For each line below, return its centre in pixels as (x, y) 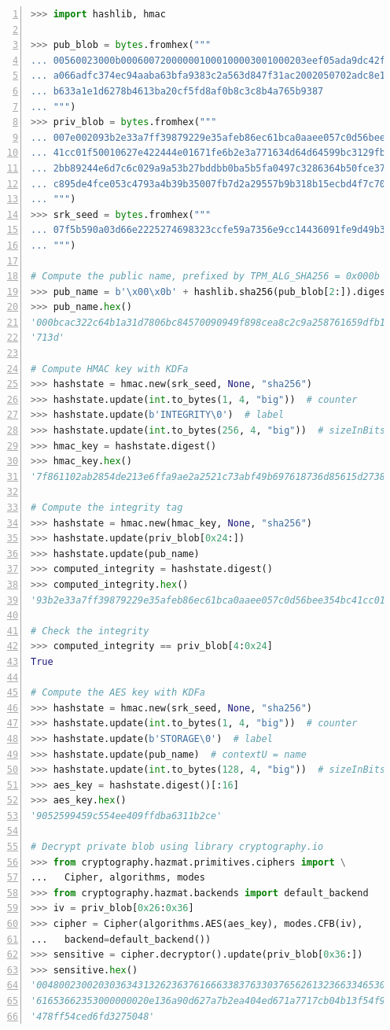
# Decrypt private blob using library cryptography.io (177, 847)
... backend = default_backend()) (121, 939)
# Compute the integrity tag (107, 508)
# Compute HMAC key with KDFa (110, 369)
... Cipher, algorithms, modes (118, 878)
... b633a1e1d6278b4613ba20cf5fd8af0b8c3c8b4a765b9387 (177, 91)
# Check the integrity (90, 631)
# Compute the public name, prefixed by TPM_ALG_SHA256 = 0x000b (205, 277)
